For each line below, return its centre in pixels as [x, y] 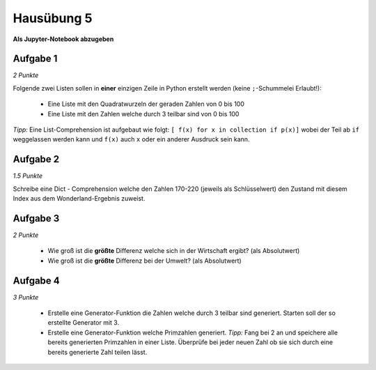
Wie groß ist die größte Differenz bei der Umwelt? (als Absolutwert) [144, 261]
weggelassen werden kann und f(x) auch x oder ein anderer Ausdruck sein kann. [131, 139]
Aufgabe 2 [36, 159]
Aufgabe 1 [35, 59]
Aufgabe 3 [36, 218]
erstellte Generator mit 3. [84, 323]
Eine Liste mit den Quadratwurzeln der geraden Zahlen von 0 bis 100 [146, 104]
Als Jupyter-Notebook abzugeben [63, 39]
